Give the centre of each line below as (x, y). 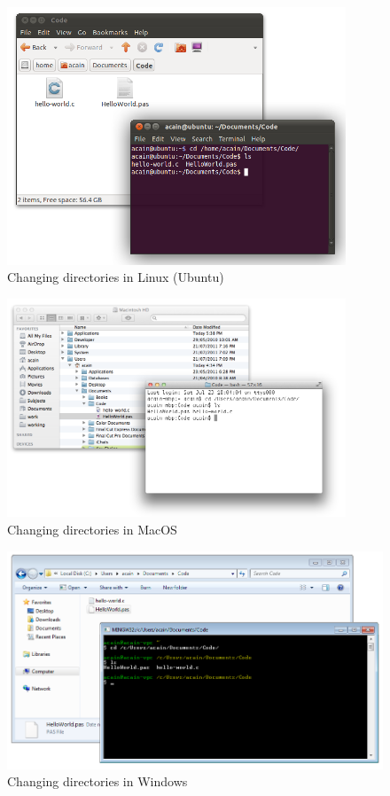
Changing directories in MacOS (92, 529)
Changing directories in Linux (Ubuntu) (116, 277)
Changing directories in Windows (97, 781)
